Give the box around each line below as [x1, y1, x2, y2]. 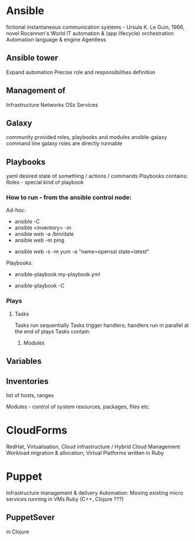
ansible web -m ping [14, 236, 65, 244]
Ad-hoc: [6, 207, 26, 214]
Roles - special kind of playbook [6, 179, 84, 186]
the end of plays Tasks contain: [14, 327, 91, 335]
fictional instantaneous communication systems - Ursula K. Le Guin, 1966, [6, 23, 185, 31]
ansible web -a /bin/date [14, 231, 75, 238]
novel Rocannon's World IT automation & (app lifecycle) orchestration [6, 29, 174, 36]
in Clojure [6, 528, 29, 535]
